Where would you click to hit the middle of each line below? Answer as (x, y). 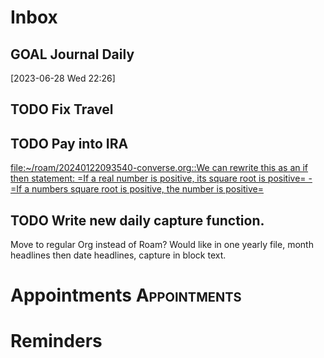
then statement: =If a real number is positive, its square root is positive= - (161, 178)
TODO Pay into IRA (69, 143)
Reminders (56, 341)
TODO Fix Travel (62, 109)
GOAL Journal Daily (72, 54)
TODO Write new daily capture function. (137, 220)
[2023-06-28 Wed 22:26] (63, 78)
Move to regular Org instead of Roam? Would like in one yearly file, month (162, 245)
